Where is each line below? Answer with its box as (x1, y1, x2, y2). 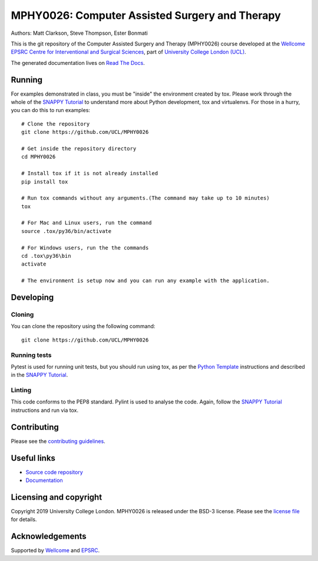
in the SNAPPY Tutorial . (11, 372, 68, 379)
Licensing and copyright (11, 492, 102, 502)
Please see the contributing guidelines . (11, 437, 105, 445)
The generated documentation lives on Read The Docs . (11, 59, 145, 66)
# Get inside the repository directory (21, 145, 137, 152)
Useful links (11, 453, 56, 463)
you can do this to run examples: (11, 107, 91, 114)
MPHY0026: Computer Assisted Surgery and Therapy (11, 9, 281, 22)
